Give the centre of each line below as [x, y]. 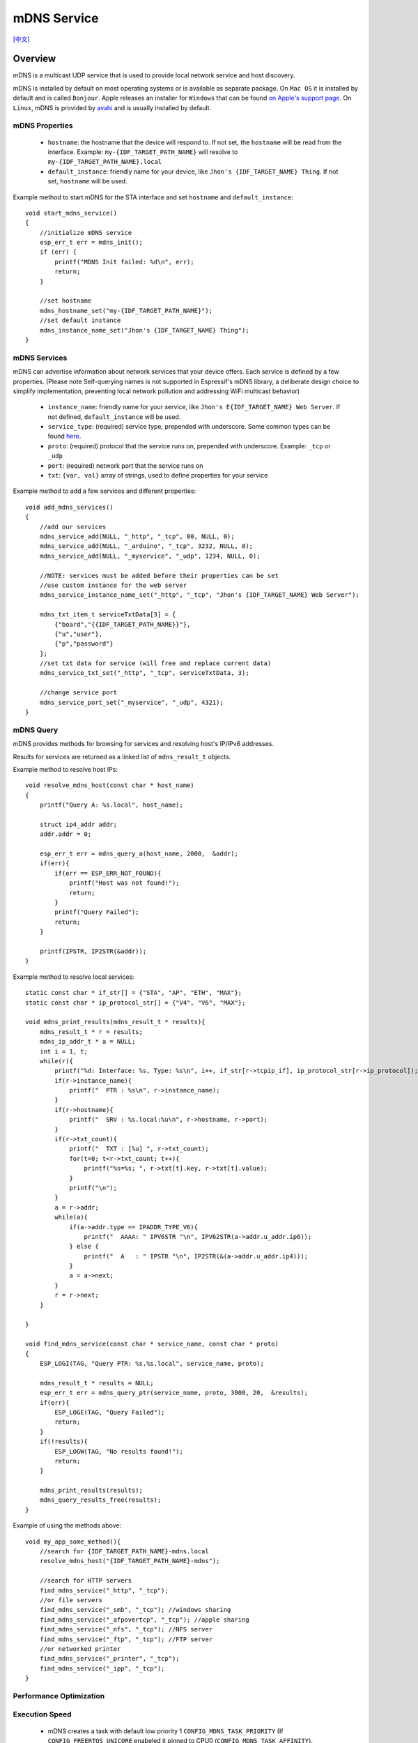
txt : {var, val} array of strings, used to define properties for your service [158, 475]
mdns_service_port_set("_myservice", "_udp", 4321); [132, 702]
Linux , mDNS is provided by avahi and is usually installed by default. [112, 107]
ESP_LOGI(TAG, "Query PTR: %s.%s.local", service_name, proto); [152, 1363]
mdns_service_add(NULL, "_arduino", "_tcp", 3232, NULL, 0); [146, 546]
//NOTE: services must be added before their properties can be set [159, 576]
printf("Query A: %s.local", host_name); [111, 805]
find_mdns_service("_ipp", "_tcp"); [102, 1668]
